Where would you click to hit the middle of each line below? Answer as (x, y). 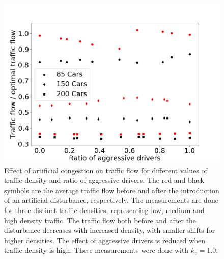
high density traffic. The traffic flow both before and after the (100, 220)
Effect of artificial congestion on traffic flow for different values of (106, 170)
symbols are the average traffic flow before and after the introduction (112, 190)
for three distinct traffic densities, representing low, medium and (104, 210)
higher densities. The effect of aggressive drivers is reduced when (105, 240)
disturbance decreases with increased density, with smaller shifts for (110, 230)
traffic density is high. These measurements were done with (96, 250)
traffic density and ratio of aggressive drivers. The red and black (104, 180)
